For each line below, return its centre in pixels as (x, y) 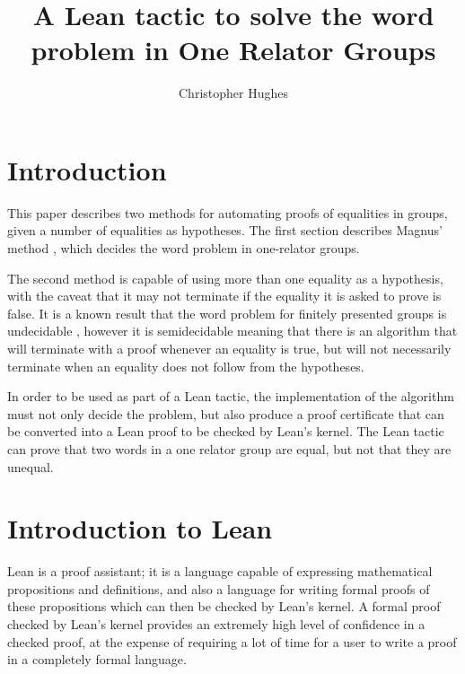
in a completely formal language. (97, 659)
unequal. (31, 466)
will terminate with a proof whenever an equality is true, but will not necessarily (229, 348)
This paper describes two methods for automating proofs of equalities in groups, (228, 212)
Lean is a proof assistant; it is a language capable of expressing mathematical (220, 571)
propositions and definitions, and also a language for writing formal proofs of (219, 588)
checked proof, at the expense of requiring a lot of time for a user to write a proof (232, 641)
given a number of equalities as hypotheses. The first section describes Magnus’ (225, 230)
